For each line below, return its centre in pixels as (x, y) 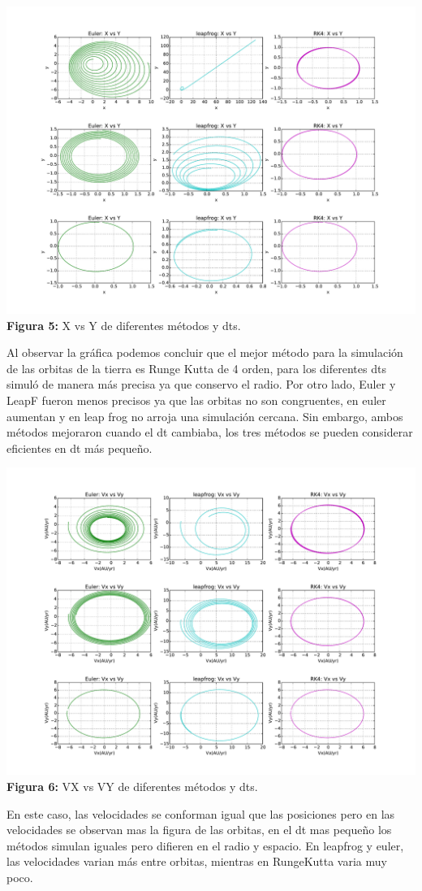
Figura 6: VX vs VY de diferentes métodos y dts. (132, 786)
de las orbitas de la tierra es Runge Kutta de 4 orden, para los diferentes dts (196, 368)
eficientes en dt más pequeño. (80, 448)
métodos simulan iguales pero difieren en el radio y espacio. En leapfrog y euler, (205, 845)
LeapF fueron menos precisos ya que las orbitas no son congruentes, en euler (196, 400)
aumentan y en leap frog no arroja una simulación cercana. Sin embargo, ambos (205, 416)
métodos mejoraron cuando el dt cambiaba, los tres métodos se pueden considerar (210, 432)
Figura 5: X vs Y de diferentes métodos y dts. (124, 325)
